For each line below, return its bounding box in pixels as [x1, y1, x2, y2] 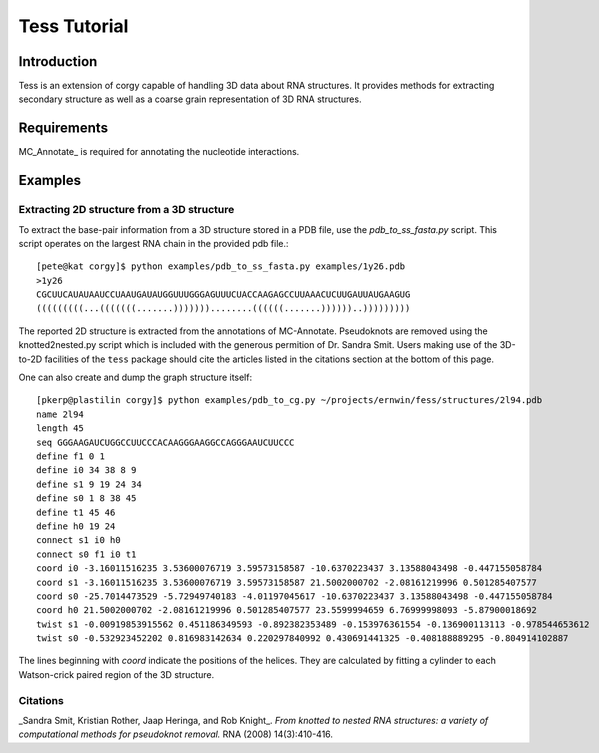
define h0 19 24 [36, 520, 116, 532]
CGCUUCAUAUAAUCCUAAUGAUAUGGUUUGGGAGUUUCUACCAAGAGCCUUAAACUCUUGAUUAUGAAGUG [36, 289, 411, 300]
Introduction [18, 53, 98, 70]
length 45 [36, 423, 84, 434]
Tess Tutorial [18, 15, 129, 37]
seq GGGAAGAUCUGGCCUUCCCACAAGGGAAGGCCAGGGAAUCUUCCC [36, 436, 295, 448]
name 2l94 [36, 408, 84, 420]
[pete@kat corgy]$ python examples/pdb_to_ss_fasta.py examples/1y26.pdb [36, 261, 406, 272]
